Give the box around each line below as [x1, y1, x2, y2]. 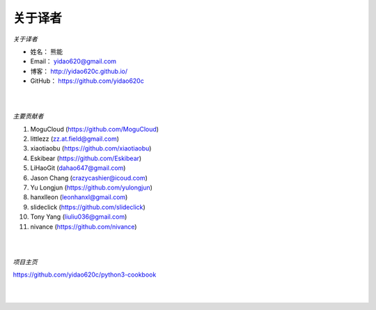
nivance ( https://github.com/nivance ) [30, 222, 137, 231]
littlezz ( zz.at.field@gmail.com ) [30, 134, 120, 143]
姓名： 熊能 [30, 47, 63, 56]
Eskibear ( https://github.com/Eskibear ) [30, 154, 142, 162]
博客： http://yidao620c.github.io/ [30, 67, 128, 75]
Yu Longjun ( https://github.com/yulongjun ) [30, 183, 153, 192]
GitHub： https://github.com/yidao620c [30, 77, 144, 85]
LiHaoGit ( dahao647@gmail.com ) [30, 164, 126, 172]
